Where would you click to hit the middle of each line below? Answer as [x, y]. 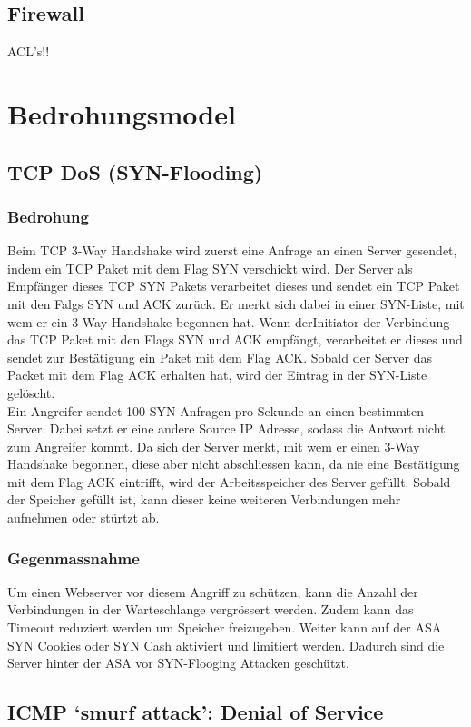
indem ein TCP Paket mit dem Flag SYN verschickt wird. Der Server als [210, 268]
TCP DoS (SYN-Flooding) [135, 171]
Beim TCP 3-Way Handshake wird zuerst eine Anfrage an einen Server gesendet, [232, 250]
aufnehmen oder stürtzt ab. [83, 518]
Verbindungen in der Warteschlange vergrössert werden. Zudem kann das [211, 609]
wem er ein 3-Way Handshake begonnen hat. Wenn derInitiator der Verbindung [229, 321]
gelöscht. [31, 392]
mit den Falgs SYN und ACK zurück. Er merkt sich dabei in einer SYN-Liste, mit [236, 303]
